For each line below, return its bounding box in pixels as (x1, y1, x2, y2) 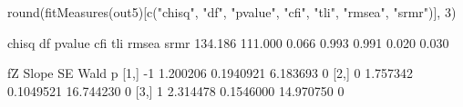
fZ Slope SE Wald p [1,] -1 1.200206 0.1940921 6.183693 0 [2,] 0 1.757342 (7, 63, 414, 83)
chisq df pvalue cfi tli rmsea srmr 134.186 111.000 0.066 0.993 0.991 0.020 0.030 (7, 33, 449, 52)
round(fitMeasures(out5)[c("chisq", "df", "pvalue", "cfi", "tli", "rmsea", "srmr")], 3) (7, 3, 457, 21)
